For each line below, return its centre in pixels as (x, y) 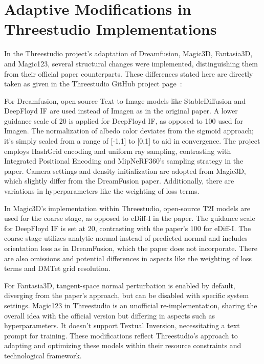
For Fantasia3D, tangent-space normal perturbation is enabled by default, (120, 285)
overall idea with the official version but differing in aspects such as (109, 315)
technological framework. (43, 355)
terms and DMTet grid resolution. (57, 268)
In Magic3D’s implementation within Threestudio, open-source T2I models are (127, 208)
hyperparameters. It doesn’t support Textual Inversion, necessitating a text (122, 325)
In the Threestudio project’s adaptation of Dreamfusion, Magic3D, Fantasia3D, (128, 53)
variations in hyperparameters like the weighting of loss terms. (102, 191)
